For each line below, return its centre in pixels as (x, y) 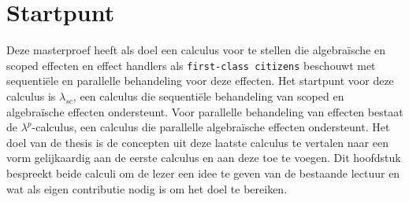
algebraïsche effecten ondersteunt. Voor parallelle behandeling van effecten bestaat (205, 111)
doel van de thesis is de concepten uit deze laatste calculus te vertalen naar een (197, 142)
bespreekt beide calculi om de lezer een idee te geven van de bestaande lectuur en (203, 173)
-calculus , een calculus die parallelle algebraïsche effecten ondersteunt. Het (211, 127)
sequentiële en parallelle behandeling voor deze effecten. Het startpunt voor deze (200, 81)
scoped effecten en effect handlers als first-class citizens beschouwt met (191, 65)
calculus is (31, 95)
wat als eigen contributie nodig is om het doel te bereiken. (147, 188)
